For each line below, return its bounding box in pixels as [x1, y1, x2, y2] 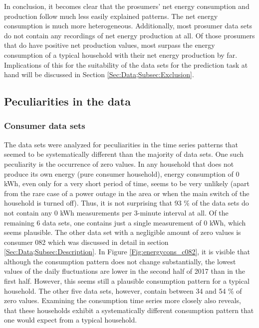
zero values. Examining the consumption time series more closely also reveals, [4, 295, 241, 306]
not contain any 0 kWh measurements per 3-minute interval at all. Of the [4, 207, 229, 218]
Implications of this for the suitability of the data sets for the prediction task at [4, 59, 248, 70]
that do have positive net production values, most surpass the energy [4, 40, 215, 50]
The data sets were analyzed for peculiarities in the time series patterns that [4, 139, 238, 149]
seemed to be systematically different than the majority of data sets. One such [4, 149, 244, 159]
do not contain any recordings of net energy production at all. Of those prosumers [4, 30, 255, 40]
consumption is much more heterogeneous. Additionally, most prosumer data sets [4, 20, 252, 31]
